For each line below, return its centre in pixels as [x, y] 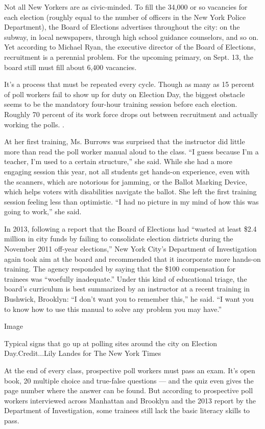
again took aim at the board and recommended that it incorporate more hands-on [132, 258]
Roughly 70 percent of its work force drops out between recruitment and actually [131, 114]
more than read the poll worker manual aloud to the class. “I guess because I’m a [131, 151]
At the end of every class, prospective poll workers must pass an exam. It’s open [130, 370]
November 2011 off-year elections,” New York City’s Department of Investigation [130, 249]
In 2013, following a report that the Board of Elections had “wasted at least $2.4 [130, 228]
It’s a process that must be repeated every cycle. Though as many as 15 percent [129, 84]
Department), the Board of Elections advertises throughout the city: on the [122, 27]
